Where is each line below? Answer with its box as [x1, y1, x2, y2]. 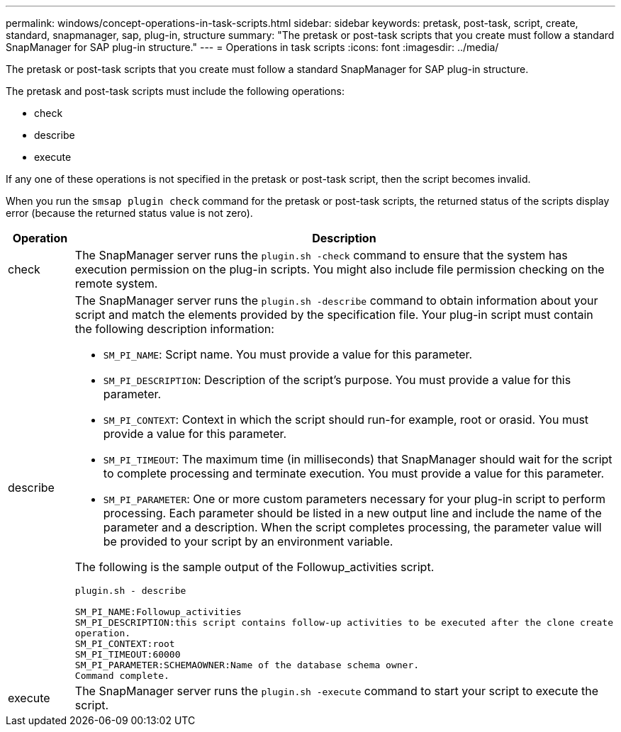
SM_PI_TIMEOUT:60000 [74, 649, 181, 660]
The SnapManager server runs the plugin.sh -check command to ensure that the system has [74, 248, 568, 262]
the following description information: [74, 322, 274, 336]
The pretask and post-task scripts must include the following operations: [6, 85, 345, 97]
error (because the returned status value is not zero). [6, 207, 253, 219]
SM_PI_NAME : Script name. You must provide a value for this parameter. [103, 347, 473, 361]
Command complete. [74, 670, 169, 681]
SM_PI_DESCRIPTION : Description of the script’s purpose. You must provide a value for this [103, 373, 571, 387]
